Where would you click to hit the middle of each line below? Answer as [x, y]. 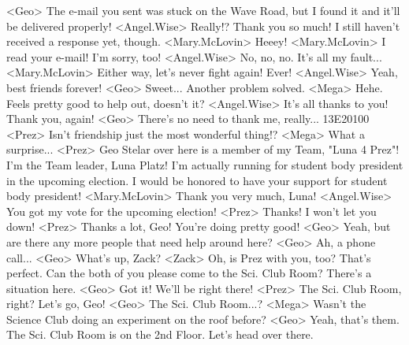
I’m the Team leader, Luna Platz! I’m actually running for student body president [205, 164]
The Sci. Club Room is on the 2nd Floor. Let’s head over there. [160, 334]
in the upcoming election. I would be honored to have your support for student [197, 180]
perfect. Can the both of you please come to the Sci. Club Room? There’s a [189, 273]
